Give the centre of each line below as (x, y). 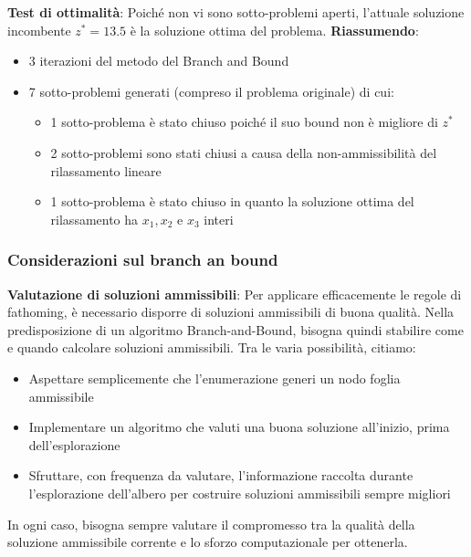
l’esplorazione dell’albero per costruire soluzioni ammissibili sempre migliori (240, 493)
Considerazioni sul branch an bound (143, 260)
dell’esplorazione (74, 444)
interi (219, 219)
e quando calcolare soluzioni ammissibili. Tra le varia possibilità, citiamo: (212, 347)
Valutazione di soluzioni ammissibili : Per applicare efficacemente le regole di (235, 294)
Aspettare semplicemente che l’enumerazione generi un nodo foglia (215, 378)
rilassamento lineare (106, 170)
